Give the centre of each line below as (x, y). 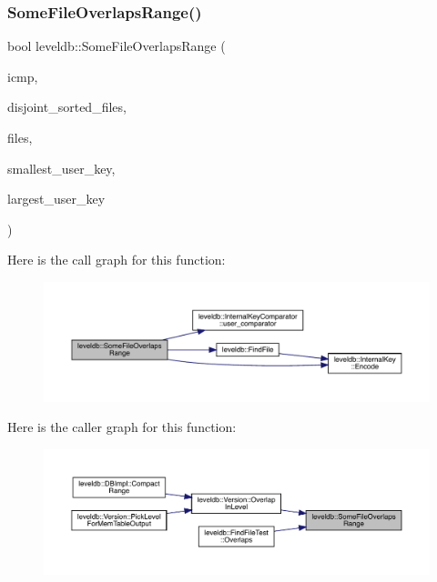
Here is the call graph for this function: (117, 260)
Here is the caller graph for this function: (122, 427)
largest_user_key (56, 199)
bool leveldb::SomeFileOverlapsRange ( (117, 46)
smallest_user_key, (61, 168)
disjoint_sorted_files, (67, 107)
